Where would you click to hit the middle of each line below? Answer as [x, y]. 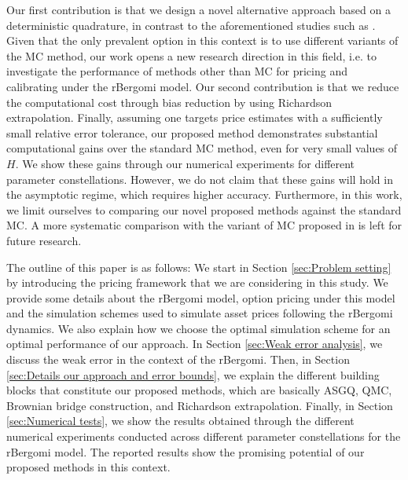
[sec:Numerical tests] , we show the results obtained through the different [180, 421]
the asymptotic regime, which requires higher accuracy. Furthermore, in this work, [204, 194]
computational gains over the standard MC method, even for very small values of [202, 148]
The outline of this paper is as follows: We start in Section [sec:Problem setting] [199, 267]
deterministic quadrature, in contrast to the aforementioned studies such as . [191, 25]
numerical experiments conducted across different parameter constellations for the [204, 436]
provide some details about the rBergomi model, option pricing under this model [201, 297]
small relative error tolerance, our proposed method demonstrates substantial [192, 132]
